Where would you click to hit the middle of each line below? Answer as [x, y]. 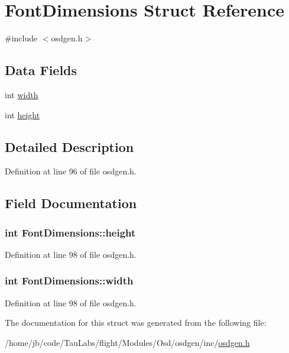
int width [22, 94]
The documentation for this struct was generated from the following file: [136, 323]
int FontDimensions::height [70, 232]
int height [22, 114]
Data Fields [41, 70]
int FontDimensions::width [69, 281]
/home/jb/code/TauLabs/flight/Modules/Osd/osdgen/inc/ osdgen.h [127, 342]
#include [21, 38]
